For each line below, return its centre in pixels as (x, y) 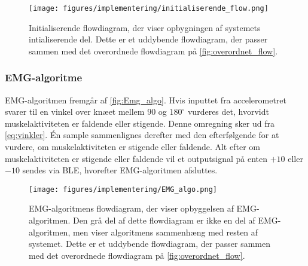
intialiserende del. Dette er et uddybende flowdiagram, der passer (148, 39)
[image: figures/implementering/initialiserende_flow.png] (149, 8)
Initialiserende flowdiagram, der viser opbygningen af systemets (145, 27)
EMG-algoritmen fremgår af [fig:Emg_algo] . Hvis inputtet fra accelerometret (146, 100)
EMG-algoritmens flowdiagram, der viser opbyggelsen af (131, 208)
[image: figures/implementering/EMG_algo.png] (123, 189)
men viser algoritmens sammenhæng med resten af (165, 232)
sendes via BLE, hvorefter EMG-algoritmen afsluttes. (120, 170)
